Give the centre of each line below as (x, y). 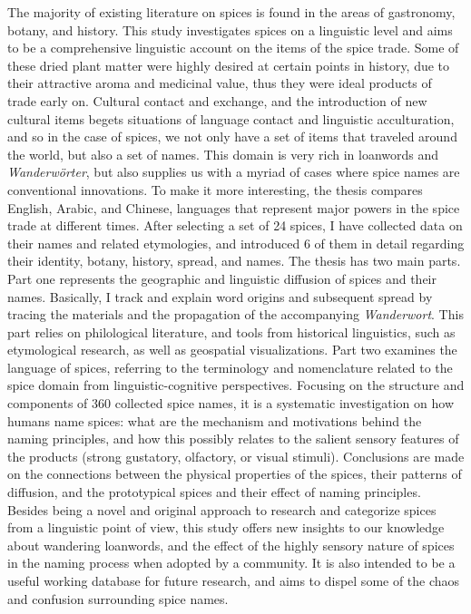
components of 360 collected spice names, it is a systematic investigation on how (231, 403)
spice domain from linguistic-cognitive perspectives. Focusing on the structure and (236, 385)
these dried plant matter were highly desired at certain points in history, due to (229, 65)
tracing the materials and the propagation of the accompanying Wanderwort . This (235, 314)
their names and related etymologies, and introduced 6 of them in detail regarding (236, 243)
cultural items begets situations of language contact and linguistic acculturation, (231, 118)
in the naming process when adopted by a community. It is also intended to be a (231, 563)
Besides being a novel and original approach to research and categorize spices (222, 509)
